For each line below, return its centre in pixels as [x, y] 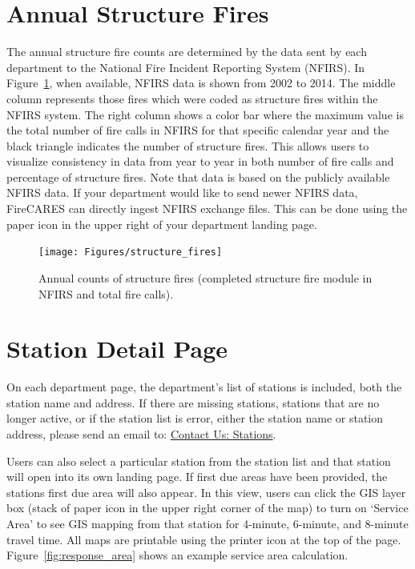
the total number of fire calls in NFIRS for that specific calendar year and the [198, 130]
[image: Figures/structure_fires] [131, 252]
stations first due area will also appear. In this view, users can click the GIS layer [206, 492]
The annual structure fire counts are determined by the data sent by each [187, 52]
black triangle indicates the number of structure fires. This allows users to [188, 145]
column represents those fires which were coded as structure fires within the [192, 98]
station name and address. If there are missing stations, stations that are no [193, 402]
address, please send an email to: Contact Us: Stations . [141, 434]
